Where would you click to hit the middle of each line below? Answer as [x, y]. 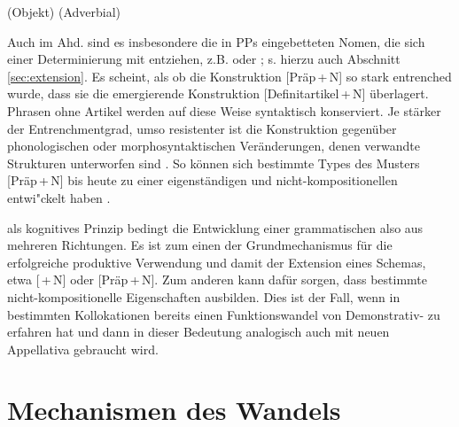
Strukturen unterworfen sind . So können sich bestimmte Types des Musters [214, 163]
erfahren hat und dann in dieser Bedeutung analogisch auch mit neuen [198, 332]
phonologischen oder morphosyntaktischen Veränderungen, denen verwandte [214, 146]
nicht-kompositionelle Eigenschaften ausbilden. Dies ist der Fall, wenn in [204, 296]
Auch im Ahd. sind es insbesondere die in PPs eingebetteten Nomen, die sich [216, 41]
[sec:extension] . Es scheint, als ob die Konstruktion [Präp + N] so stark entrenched [229, 76]
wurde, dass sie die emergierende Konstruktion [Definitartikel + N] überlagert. [218, 93]
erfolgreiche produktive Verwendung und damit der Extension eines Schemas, [217, 262]
